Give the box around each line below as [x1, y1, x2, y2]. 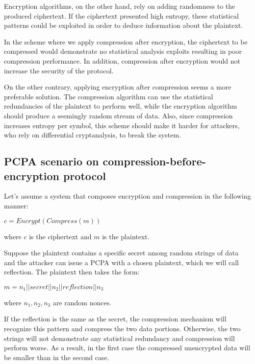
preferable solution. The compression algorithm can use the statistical [4, 91, 213, 101]
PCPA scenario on [4, 154, 99, 169]
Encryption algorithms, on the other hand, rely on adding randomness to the [4, 1, 235, 11]
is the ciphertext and [29, 231, 92, 241]
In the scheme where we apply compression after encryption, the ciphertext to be [4, 36, 248, 46]
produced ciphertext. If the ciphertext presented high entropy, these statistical [4, 10, 239, 21]
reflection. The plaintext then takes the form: [4, 267, 140, 277]
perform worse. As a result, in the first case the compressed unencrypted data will [4, 342, 251, 353]
